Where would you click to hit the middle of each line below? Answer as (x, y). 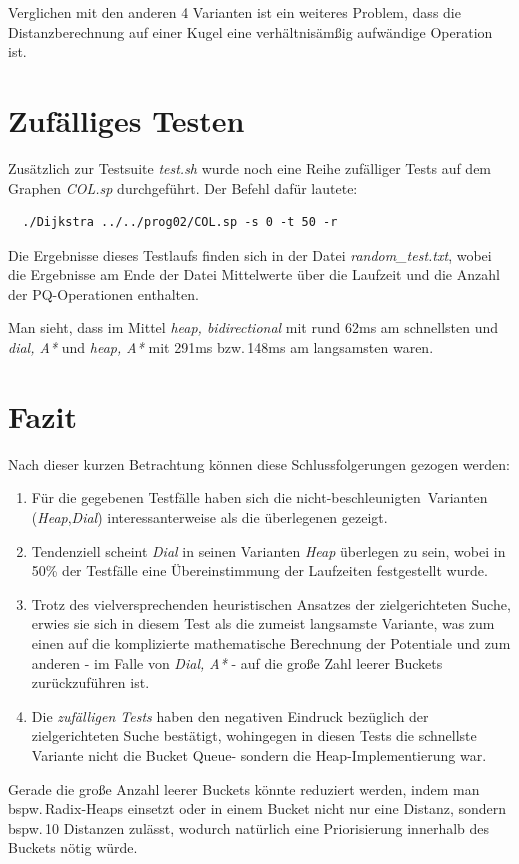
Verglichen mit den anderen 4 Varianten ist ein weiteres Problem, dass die (234, 12)
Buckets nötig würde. (73, 847)
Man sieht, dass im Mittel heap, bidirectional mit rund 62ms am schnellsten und (253, 327)
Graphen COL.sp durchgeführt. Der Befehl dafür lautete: (183, 187)
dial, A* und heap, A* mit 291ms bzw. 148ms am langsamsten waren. (221, 347)
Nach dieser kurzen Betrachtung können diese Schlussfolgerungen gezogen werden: (259, 463)
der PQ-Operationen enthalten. (103, 293)
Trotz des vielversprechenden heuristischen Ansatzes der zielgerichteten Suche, (271, 603)
